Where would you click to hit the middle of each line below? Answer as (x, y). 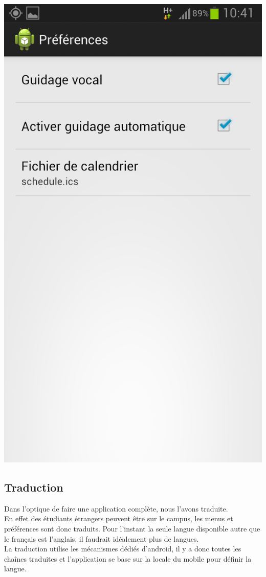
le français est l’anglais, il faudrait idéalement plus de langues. (102, 538)
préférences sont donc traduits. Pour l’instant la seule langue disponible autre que (132, 528)
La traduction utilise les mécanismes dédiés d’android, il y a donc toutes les (123, 549)
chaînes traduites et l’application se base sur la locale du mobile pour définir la (128, 558)
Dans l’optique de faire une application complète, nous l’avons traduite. (116, 508)
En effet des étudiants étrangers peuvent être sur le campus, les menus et (119, 518)
